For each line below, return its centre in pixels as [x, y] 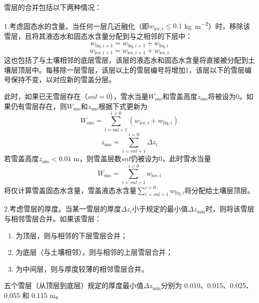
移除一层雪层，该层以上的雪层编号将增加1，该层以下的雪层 [148, 69]
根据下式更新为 [123, 106]
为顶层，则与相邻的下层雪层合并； [71, 235]
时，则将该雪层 [230, 209]
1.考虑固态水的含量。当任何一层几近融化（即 [76, 26]
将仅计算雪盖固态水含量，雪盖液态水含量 [70, 190]
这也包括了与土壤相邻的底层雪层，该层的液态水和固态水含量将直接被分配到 [126, 60]
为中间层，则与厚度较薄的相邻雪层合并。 [82, 268]
